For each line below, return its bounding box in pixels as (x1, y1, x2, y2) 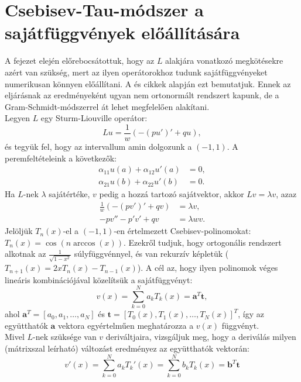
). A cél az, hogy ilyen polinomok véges (137, 261, 278, 274)
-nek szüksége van (33, 331, 97, 343)
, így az (238, 308, 265, 320)
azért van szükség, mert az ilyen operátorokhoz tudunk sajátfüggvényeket (5, 66, 268, 78)
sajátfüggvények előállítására (5, 20, 240, 44)
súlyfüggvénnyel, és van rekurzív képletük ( (74, 247, 229, 260)
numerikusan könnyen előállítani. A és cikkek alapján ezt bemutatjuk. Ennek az (5, 77, 291, 90)
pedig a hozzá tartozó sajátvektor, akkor (99, 188, 244, 200)
